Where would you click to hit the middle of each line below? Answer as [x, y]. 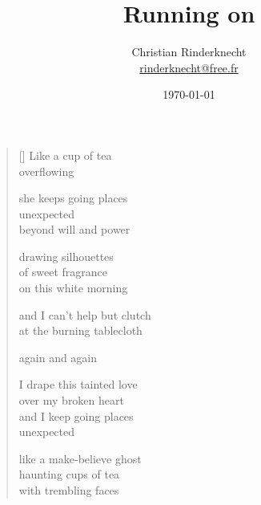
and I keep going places [76, 415]
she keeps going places [73, 198]
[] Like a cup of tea [65, 155]
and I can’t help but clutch [85, 314]
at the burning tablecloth [80, 330]
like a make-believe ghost [80, 458]
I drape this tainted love [78, 384]
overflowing [46, 171]
